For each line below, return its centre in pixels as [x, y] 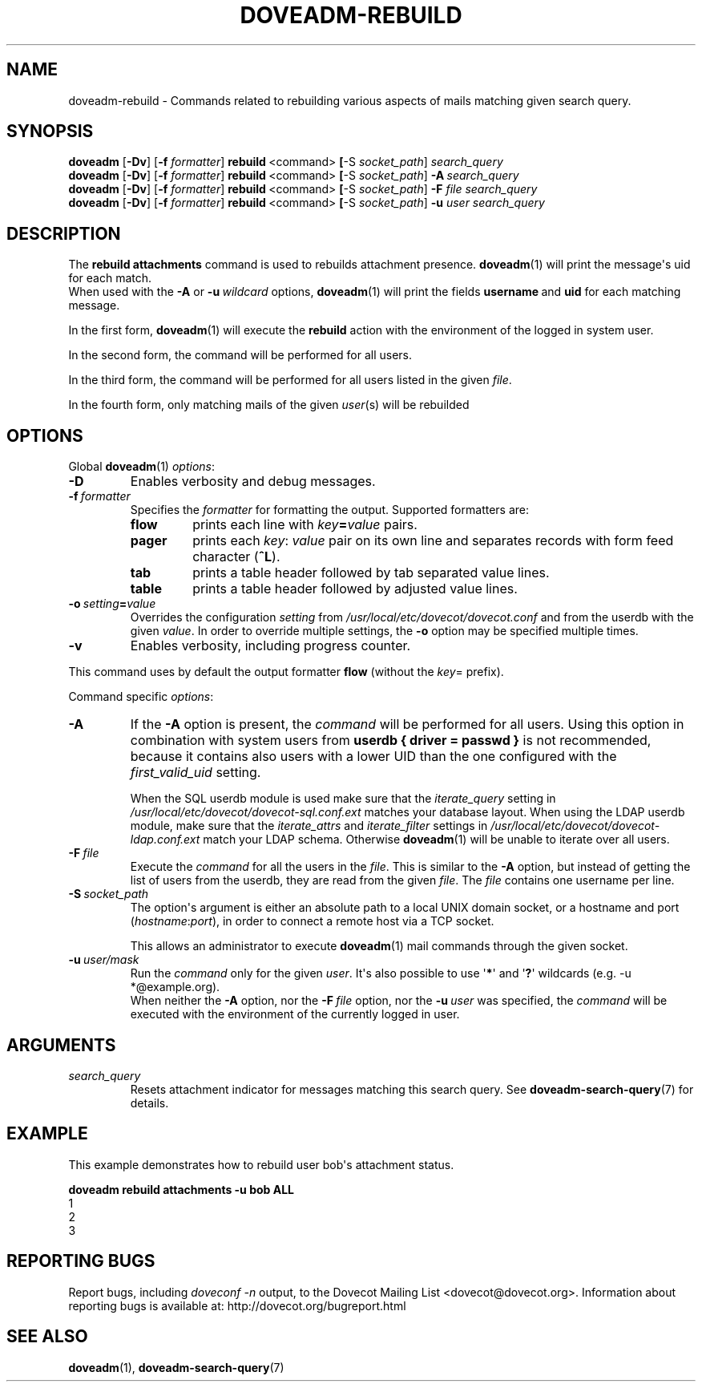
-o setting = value [112, 604]
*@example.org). [175, 987]
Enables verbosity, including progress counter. [270, 646]
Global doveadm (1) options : [141, 467]
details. [149, 1103]
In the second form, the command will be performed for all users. [240, 355]
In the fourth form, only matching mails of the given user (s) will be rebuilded [269, 405]
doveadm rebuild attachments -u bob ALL [181, 1189]
